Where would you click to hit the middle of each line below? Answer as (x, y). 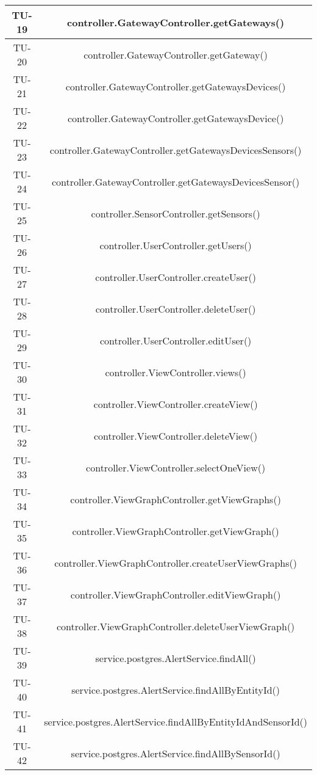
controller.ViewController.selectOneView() (176, 467)
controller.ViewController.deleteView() (176, 435)
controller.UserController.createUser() (176, 277)
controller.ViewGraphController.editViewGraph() (176, 594)
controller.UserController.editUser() (176, 340)
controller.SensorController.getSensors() (176, 213)
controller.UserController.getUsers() (176, 245)
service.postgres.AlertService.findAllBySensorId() (176, 753)
